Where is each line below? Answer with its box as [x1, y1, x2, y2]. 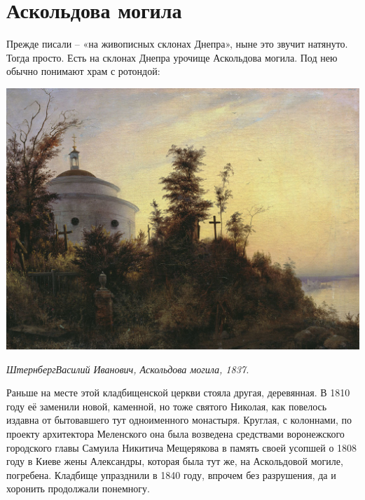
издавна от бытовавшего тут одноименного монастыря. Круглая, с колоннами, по [6, 412, 352, 427]
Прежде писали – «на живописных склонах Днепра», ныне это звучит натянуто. [6, 36, 348, 51]
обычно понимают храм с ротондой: [6, 64, 160, 78]
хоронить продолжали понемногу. [6, 481, 150, 496]
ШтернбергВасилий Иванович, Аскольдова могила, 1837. [6, 361, 249, 376]
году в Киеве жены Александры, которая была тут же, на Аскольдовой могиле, [6, 454, 343, 468]
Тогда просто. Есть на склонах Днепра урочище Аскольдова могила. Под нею [6, 50, 338, 64]
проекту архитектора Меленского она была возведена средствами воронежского [6, 426, 345, 440]
